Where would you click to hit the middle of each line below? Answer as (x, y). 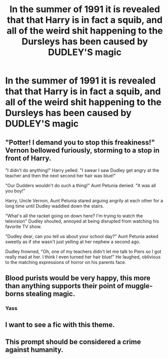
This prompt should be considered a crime (73, 342)
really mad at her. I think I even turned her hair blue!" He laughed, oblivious (83, 257)
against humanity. (35, 350)
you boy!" (15, 191)
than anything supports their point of (65, 286)
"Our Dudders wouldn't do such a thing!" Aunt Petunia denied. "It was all (81, 185)
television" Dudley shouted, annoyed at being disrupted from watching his (82, 221)
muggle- (139, 286)
